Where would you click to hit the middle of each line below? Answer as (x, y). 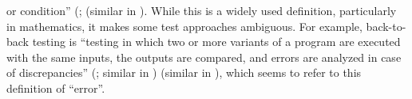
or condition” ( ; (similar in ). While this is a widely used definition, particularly (202, 10)
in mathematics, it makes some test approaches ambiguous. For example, (184, 26)
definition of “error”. (56, 88)
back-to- (386, 26)
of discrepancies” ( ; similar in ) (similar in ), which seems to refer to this (184, 72)
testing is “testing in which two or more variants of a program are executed (216, 42)
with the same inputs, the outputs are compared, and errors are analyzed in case (204, 57)
